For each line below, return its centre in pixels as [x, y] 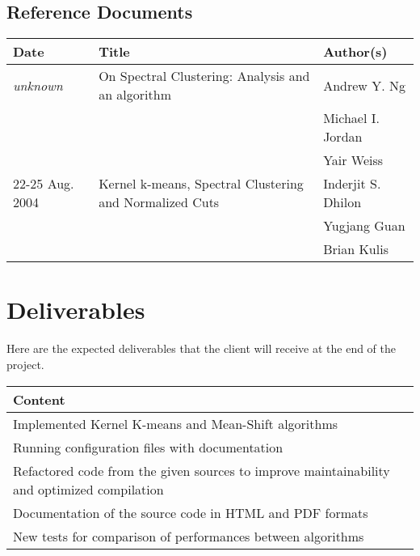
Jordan [343, 137]
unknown [38, 85]
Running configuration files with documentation [148, 447]
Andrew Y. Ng [364, 85]
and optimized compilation [88, 489]
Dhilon [342, 202]
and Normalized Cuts [159, 202]
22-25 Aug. [44, 184]
